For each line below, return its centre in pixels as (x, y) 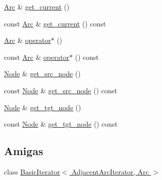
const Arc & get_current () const (55, 23)
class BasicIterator (32, 171)
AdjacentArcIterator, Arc (110, 171)
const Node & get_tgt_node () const (61, 124)
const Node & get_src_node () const (61, 90)
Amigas (24, 151)
